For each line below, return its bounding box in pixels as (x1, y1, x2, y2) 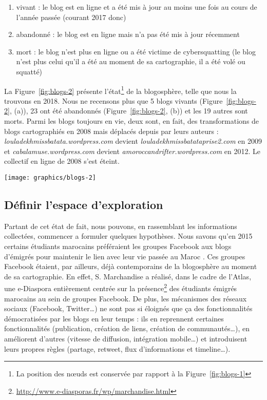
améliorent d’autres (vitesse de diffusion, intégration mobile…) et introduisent (4, 333, 247, 344)
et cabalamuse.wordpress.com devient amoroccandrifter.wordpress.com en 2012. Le (4, 145, 260, 156)
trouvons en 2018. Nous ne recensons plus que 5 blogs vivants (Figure (4, 95, 223, 106)
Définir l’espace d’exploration (4, 197, 163, 213)
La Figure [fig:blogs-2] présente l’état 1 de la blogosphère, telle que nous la (4, 84, 237, 96)
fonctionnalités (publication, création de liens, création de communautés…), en (4, 323, 250, 334)
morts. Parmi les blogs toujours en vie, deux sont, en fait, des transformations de (4, 116, 259, 126)
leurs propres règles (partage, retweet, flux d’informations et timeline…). (4, 343, 231, 354)
